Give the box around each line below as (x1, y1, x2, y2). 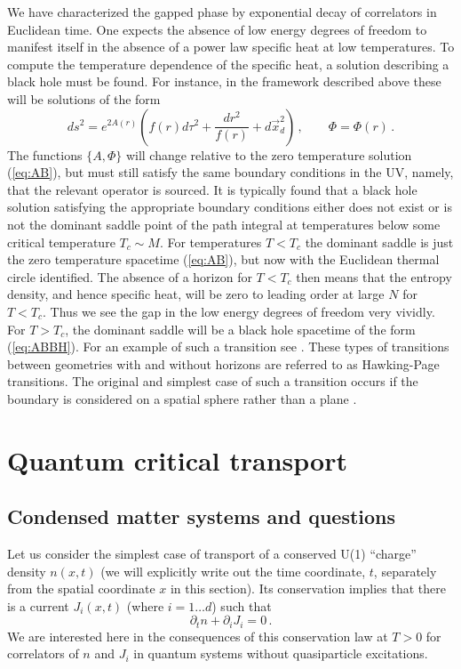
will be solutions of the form (7, 89, 161, 108)
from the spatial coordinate (7, 579, 155, 598)
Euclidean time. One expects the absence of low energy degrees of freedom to (7, 20, 427, 38)
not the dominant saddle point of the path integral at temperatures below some (7, 214, 441, 233)
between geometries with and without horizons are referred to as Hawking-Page (7, 354, 440, 373)
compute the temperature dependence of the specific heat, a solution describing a (7, 54, 449, 73)
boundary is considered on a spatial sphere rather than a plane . (7, 389, 357, 407)
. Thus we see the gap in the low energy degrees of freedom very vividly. (43, 302, 435, 320)
